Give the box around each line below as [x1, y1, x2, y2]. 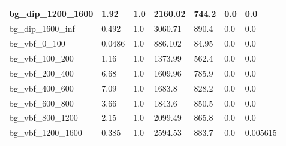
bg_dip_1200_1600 [9, 7, 94, 19]
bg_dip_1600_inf [9, 22, 75, 35]
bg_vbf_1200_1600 [9, 126, 82, 139]
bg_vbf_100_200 [9, 52, 74, 65]
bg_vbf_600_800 [9, 96, 74, 109]
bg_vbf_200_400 [9, 66, 74, 79]
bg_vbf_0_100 [9, 37, 65, 50]
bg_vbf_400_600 [9, 81, 74, 94]
